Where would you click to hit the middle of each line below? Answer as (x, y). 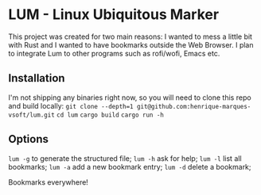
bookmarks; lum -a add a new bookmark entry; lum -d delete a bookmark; (130, 166)
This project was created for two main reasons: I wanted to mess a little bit (130, 36)
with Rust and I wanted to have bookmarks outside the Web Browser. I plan (131, 44)
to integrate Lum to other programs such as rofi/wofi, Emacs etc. (114, 53)
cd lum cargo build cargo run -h (111, 115)
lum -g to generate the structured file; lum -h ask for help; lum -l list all (125, 158)
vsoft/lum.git (32, 115)
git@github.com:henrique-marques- (194, 106)
